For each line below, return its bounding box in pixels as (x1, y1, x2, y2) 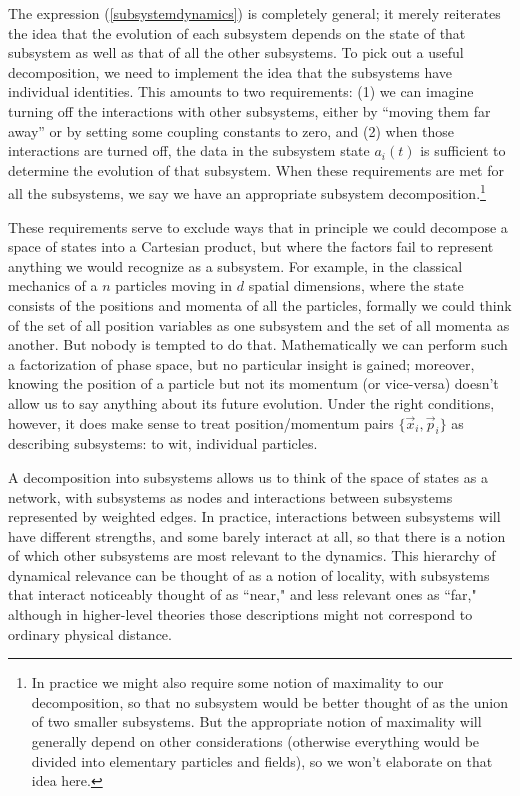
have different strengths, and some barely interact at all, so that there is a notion (8, 525, 506, 546)
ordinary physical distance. (8, 623, 172, 644)
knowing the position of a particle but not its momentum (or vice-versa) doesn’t (8, 373, 499, 394)
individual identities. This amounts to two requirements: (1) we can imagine (8, 81, 474, 102)
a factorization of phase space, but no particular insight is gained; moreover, (8, 353, 475, 374)
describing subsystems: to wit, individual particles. (8, 433, 318, 454)
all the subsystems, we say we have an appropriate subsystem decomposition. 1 (8, 180, 486, 203)
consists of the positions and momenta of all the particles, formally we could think (8, 294, 512, 315)
